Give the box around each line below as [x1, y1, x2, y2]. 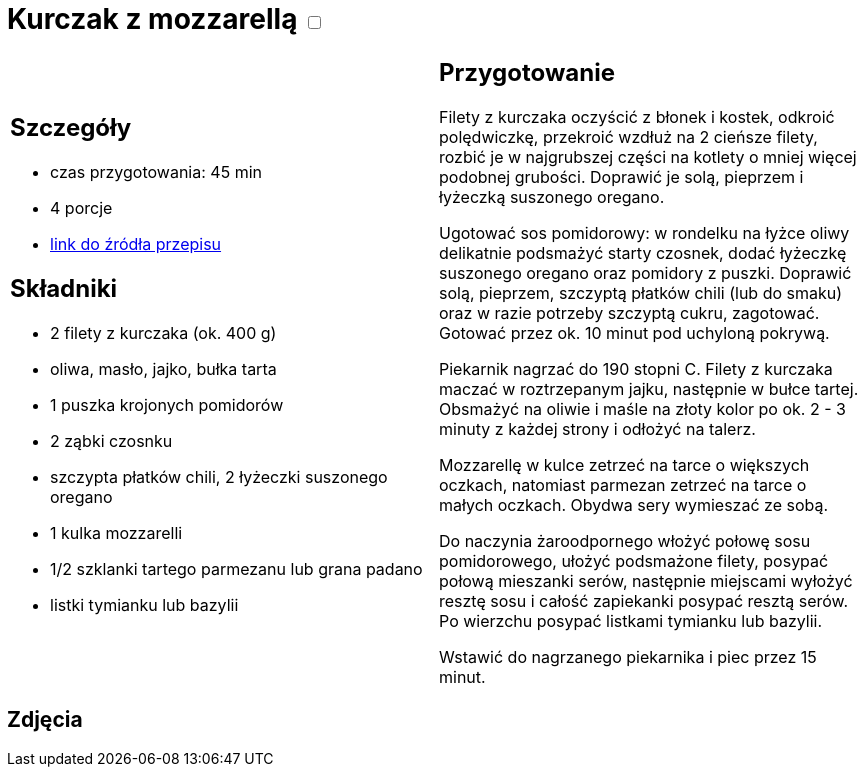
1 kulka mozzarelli [50, 523, 183, 544]
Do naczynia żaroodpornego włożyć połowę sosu [439, 530, 811, 551]
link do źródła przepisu [50, 234, 222, 255]
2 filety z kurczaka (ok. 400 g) [50, 323, 277, 344]
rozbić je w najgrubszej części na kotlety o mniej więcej [439, 146, 857, 167]
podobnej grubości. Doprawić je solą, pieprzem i [439, 166, 804, 187]
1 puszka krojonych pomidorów [50, 395, 284, 416]
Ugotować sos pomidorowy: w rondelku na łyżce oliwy [439, 222, 850, 243]
